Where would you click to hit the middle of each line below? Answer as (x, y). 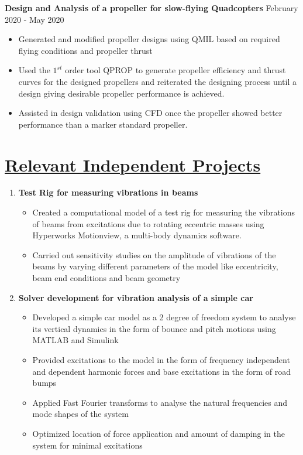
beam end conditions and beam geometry (106, 278)
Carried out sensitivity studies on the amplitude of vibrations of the (154, 254)
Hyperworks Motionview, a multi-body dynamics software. (137, 235)
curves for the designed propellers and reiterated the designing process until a (157, 81)
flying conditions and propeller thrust (85, 50)
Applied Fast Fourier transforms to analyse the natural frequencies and (160, 402)
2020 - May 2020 (35, 19)
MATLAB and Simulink (75, 340)
